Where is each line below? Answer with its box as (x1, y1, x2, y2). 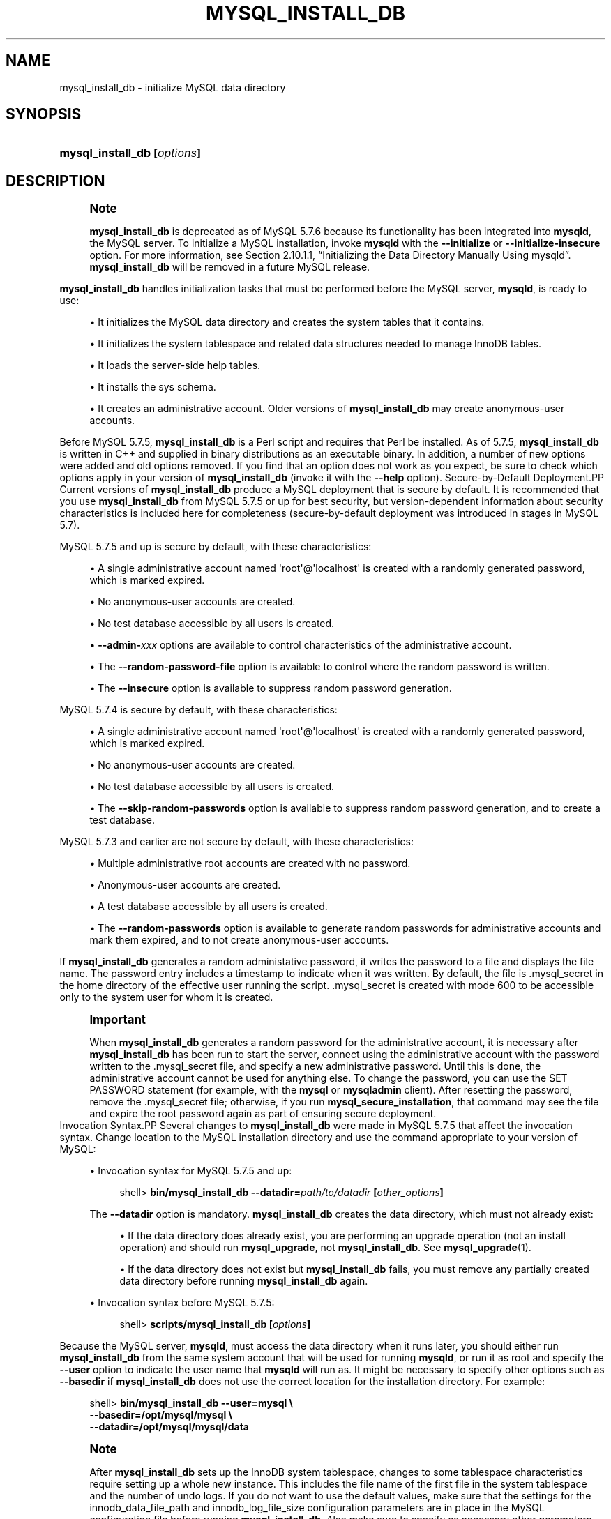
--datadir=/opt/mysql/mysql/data (89, 1421, 249, 1433)
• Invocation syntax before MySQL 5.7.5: (89, 1297, 275, 1309)
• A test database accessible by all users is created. (89, 900, 328, 913)
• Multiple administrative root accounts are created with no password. (89, 857, 411, 870)
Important (89, 1013, 146, 1027)
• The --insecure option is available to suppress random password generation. (89, 682, 452, 695)
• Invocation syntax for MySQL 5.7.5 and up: (89, 1165, 292, 1177)
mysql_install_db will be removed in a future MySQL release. (89, 261, 370, 273)
